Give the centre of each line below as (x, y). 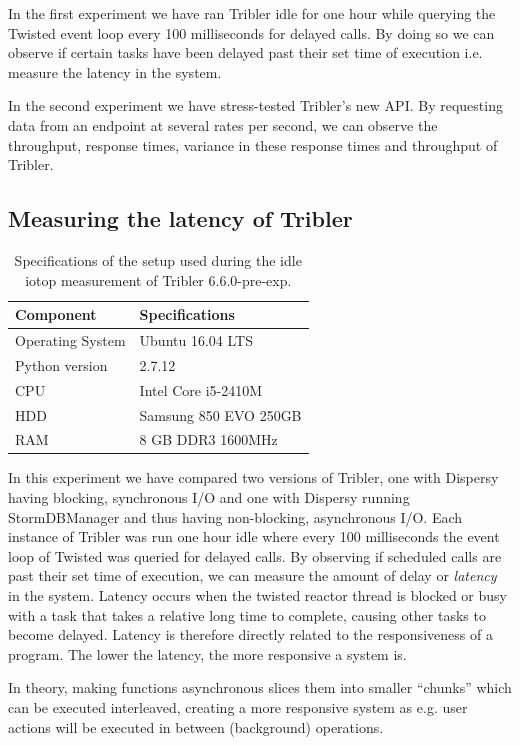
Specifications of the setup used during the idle (158, 259)
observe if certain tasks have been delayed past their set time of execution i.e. (245, 52)
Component (56, 314)
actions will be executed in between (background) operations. (196, 726)
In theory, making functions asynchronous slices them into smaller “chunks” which (260, 687)
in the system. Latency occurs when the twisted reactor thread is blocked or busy (257, 595)
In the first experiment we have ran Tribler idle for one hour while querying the (252, 13)
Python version (61, 364)
